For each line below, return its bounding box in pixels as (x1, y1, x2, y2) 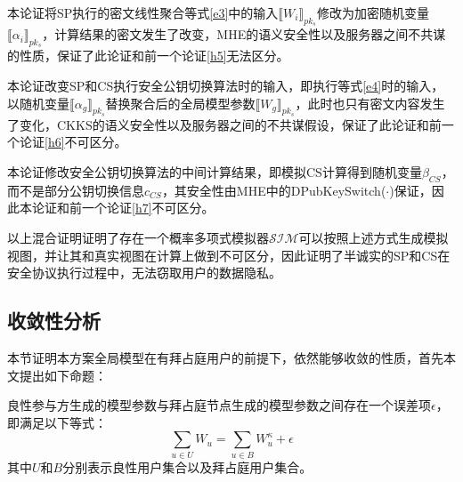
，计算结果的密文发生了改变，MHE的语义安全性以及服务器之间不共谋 (42, 25, 446, 44)
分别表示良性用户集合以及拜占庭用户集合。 (62, 457, 313, 476)
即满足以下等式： (7, 413, 107, 431)
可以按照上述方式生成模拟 (298, 228, 449, 246)
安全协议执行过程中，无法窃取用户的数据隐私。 (7, 263, 281, 282)
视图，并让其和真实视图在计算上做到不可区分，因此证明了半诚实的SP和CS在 (7, 245, 451, 264)
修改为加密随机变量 (316, 4, 429, 21)
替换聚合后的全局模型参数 (105, 93, 256, 112)
